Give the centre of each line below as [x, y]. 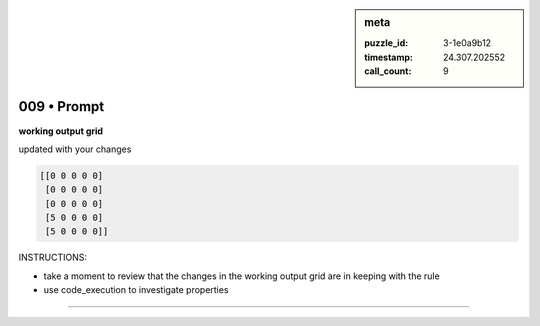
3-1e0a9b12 [467, 43]
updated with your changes [75, 149]
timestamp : [389, 57]
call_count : [388, 71]
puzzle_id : [386, 43]
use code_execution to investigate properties [136, 290]
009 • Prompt [61, 106]
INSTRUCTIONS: [52, 257]
